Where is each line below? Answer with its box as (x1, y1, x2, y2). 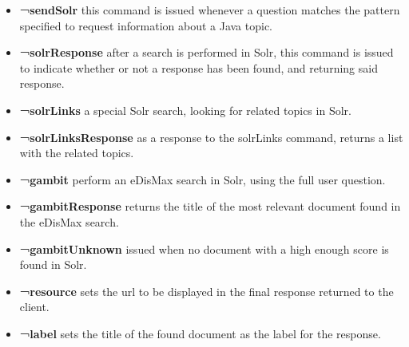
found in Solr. (19, 256, 87, 273)
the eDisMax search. (19, 213, 119, 230)
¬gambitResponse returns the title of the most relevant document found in (19, 198, 401, 215)
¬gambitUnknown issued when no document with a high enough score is (19, 240, 389, 257)
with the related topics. (19, 144, 134, 161)
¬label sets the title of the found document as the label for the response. (19, 325, 381, 341)
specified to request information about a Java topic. (19, 17, 273, 34)
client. (19, 298, 50, 315)
